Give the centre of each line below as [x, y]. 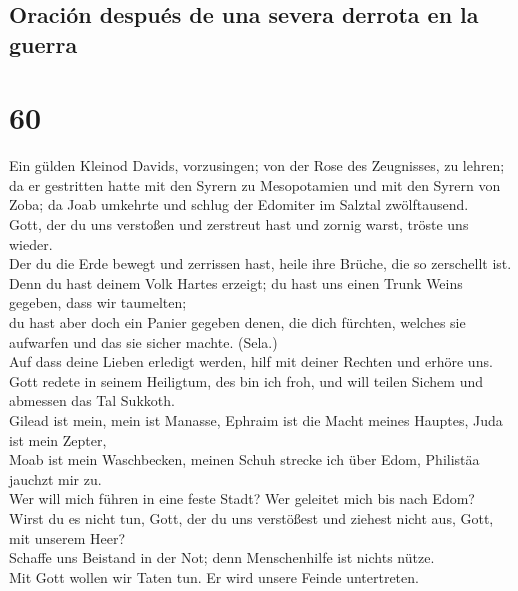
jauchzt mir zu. [55, 478]
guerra [43, 43]
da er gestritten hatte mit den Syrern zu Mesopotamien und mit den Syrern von [255, 184]
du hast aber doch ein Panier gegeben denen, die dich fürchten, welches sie [237, 322]
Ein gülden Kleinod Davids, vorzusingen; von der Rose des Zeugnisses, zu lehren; [257, 165]
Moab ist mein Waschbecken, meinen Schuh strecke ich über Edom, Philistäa [244, 459]
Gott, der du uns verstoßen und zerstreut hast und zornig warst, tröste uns [239, 224]
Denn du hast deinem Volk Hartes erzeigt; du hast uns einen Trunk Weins [236, 282]
